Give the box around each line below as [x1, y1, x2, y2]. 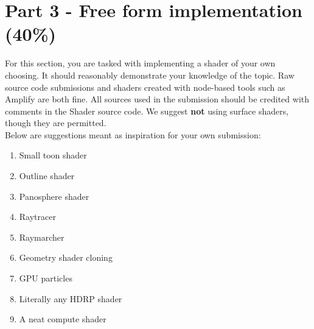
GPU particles [19, 272, 72, 285]
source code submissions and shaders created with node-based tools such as [5, 80, 285, 93]
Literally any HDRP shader [19, 292, 122, 305]
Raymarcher [19, 230, 65, 243]
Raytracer [19, 210, 56, 223]
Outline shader [19, 169, 75, 182]
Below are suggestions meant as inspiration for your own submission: [5, 128, 261, 141]
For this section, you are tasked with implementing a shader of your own [5, 57, 276, 69]
